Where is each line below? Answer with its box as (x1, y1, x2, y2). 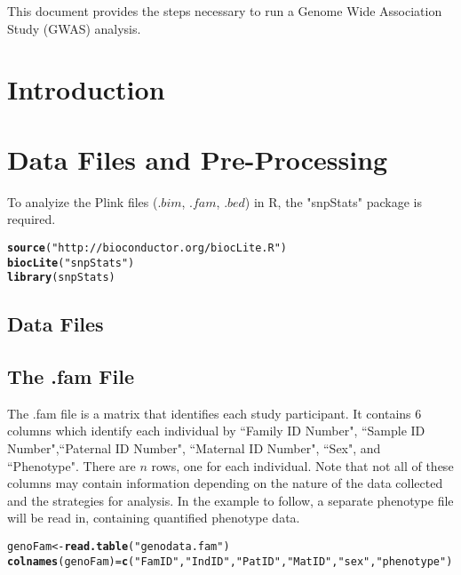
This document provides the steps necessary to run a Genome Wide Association (7, 2, 442, 20)
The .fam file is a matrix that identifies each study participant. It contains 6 (7, 403, 422, 422)
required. (7, 210, 56, 228)
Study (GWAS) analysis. (7, 19, 141, 37)
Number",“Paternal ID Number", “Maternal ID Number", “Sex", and (7, 439, 381, 458)
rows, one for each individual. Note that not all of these (151, 456, 454, 475)
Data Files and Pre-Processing (7, 140, 388, 177)
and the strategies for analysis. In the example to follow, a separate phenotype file (7, 491, 454, 509)
